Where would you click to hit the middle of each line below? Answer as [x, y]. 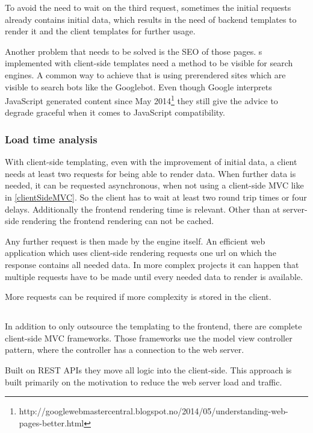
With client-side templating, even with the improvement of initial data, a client [151, 162]
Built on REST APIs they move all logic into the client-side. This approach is [148, 369]
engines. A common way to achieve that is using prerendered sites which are [145, 74]
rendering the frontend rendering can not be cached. [118, 221]
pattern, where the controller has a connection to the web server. [125, 350]
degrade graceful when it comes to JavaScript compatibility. [115, 112]
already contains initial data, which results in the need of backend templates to [151, 19]
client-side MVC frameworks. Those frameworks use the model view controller [149, 338]
